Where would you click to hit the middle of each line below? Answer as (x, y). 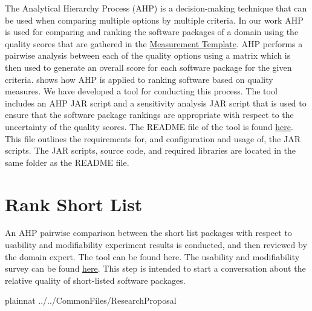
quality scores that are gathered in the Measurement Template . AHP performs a (154, 43)
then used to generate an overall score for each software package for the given (148, 67)
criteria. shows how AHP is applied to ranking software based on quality (139, 79)
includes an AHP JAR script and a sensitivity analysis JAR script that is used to (156, 103)
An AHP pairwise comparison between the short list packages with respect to (148, 233)
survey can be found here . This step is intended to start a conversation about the (155, 268)
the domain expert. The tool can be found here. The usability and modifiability (152, 256)
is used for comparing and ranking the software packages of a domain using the (152, 32)
